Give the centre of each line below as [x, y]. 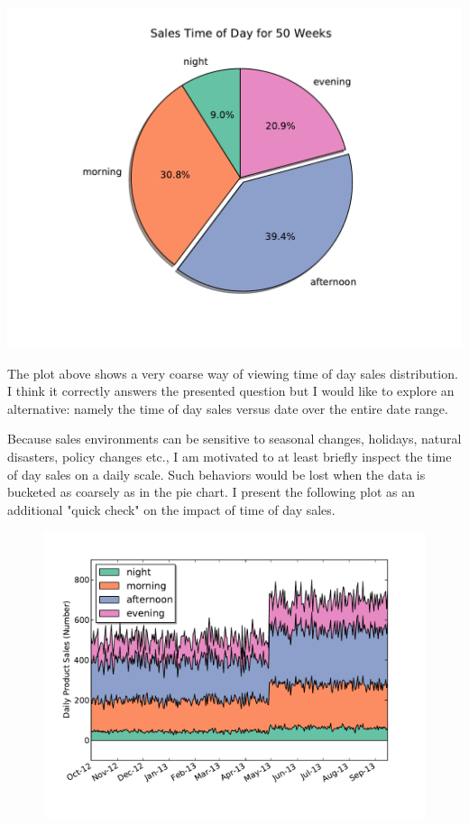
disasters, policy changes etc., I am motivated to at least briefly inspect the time [230, 456]
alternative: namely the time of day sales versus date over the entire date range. [228, 408]
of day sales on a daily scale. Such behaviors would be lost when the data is [216, 474]
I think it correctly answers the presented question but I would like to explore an [231, 391]
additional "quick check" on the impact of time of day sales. [171, 509]
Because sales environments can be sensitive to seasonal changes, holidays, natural [234, 439]
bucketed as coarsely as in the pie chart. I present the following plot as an [211, 492]
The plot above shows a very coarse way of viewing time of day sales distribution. [233, 373]
